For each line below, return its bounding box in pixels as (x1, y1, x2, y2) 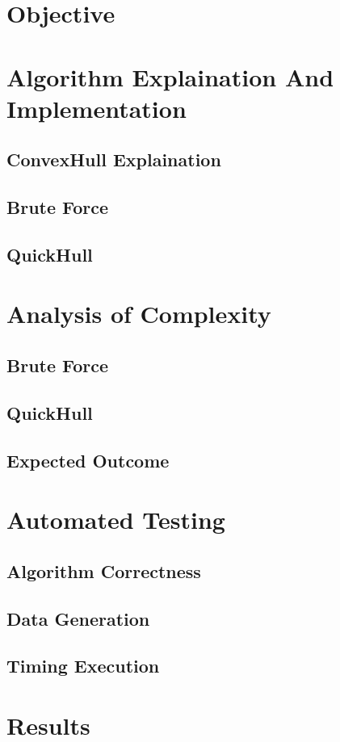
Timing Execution (6, 653, 160, 678)
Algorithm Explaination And (6, 60, 334, 93)
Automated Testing (6, 503, 225, 536)
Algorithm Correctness (6, 558, 201, 583)
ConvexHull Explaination (6, 147, 221, 172)
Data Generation (6, 606, 150, 631)
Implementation (6, 91, 187, 124)
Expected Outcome (6, 447, 170, 472)
